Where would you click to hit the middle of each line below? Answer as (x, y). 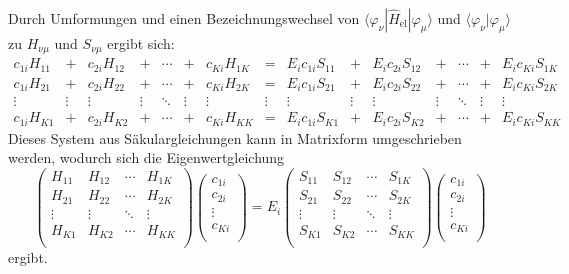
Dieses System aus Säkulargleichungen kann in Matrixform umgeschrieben (235, 137)
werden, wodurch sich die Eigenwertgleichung (146, 157)
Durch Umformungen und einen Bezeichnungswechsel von (184, 18)
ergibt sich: (141, 42)
